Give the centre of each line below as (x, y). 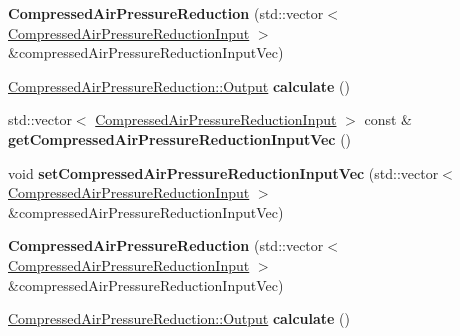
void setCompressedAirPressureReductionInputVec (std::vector (223, 172)
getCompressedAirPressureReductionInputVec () (180, 138)
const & (388, 119)
